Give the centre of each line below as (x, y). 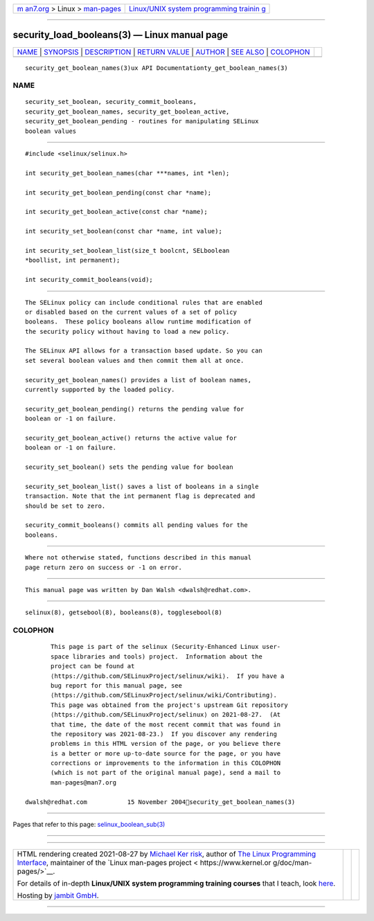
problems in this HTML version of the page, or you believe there (166, 744)
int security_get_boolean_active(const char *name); (116, 212)
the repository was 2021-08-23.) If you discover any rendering (164, 734)
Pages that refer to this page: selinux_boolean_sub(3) (89, 825)
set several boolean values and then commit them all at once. (135, 360)
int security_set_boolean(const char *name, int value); (124, 231)
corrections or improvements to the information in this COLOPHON (166, 763)
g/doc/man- (292, 863)
